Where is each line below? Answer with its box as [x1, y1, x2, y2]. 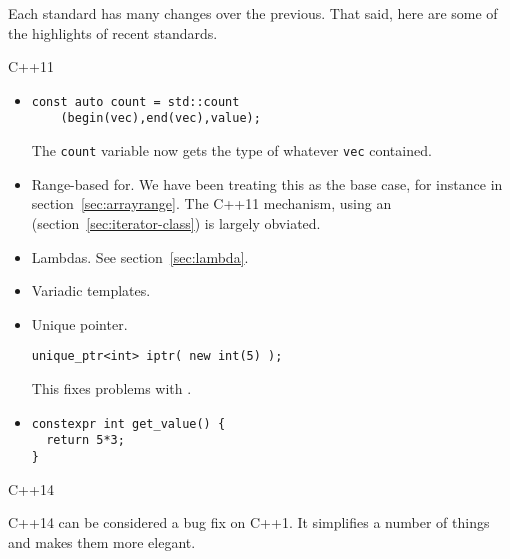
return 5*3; [46, 433, 125, 448]
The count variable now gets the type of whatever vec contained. [31, 140, 432, 161]
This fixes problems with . [31, 377, 192, 398]
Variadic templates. [31, 280, 151, 301]
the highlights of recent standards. [8, 22, 218, 43]
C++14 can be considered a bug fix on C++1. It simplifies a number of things [8, 512, 490, 533]
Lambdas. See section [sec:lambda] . [31, 246, 249, 267]
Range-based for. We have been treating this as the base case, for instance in [31, 173, 503, 194]
